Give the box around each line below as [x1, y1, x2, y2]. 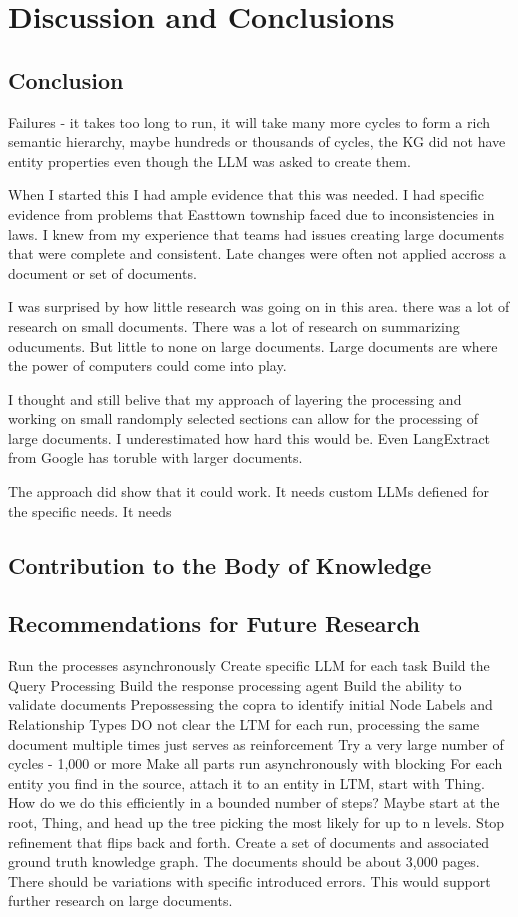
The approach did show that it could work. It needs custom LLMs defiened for [8, 481, 490, 502]
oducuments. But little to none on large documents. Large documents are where [8, 335, 498, 356]
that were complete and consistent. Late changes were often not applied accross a [8, 243, 507, 264]
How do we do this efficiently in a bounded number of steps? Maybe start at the [8, 792, 500, 813]
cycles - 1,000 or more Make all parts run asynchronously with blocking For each [8, 753, 503, 774]
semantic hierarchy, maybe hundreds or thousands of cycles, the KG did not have [8, 131, 506, 152]
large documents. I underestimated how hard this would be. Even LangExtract [8, 427, 491, 448]
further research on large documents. [8, 890, 233, 911]
